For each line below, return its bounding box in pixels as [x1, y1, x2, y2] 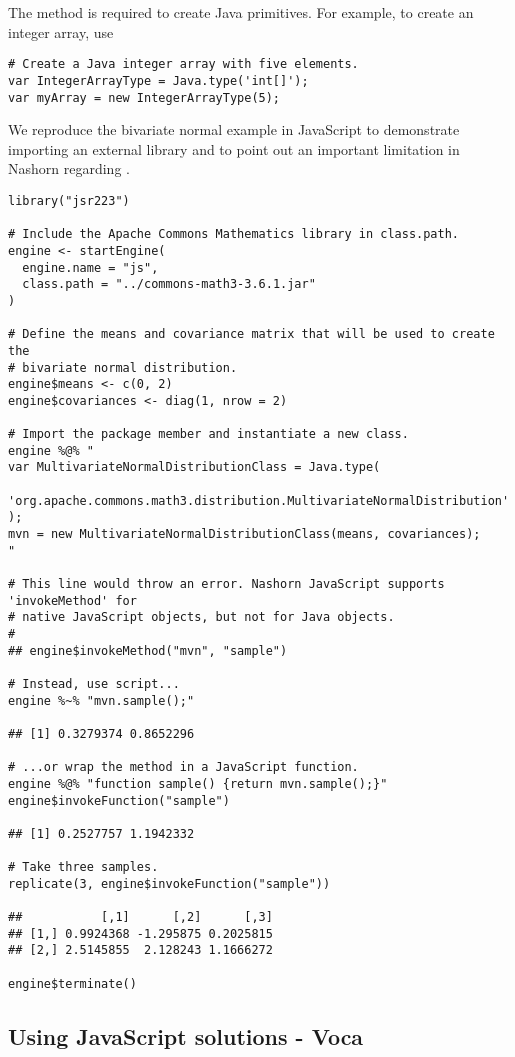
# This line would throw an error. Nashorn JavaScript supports [8, 577, 445, 592]
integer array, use [8, 21, 114, 42]
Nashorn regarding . [8, 158, 130, 179]
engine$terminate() [8, 976, 137, 991]
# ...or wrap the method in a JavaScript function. [8, 760, 359, 775]
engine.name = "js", [22, 260, 159, 275]
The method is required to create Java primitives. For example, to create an [8, 2, 474, 22]
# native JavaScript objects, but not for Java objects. [8, 610, 395, 625]
